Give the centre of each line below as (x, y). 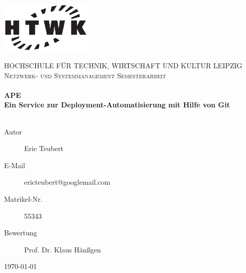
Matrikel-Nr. (23, 199)
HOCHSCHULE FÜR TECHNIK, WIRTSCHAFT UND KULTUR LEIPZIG (123, 65)
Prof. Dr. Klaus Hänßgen (63, 249)
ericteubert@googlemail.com (67, 182)
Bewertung (21, 233)
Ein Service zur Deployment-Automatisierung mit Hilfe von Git (117, 105)
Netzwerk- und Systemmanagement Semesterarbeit (85, 75)
